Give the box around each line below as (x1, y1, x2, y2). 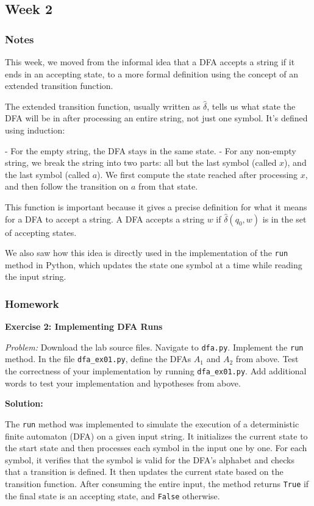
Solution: (5, 397, 43, 410)
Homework (5, 296, 59, 311)
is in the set (262, 212, 307, 225)
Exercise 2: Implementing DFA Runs (5, 320, 163, 333)
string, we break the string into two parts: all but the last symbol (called (5, 156, 277, 169)
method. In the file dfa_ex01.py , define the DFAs (5, 352, 191, 365)
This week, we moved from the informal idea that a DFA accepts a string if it (5, 55, 295, 68)
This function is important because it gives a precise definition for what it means (5, 200, 307, 213)
